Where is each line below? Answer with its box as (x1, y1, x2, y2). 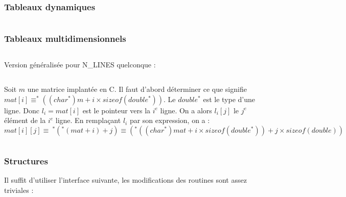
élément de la (4, 115, 46, 126)
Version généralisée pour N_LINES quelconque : (4, 59, 156, 70)
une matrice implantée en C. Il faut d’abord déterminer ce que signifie (27, 84, 247, 94)
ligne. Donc (4, 105, 40, 115)
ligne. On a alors (160, 105, 212, 115)
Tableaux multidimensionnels (4, 32, 126, 45)
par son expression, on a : (129, 115, 210, 126)
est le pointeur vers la (82, 105, 151, 115)
